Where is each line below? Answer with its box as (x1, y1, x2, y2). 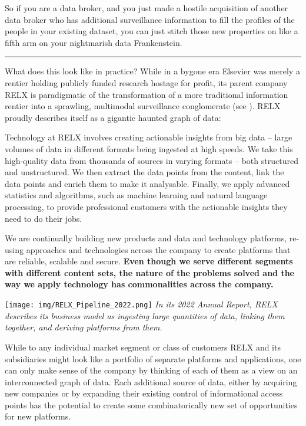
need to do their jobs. (5, 212, 82, 224)
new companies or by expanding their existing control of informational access (5, 387, 283, 399)
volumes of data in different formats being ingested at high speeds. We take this (5, 142, 293, 155)
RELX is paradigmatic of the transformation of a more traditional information (5, 88, 288, 100)
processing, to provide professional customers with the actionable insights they (5, 200, 288, 212)
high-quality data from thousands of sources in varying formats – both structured (5, 154, 298, 166)
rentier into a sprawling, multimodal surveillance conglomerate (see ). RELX (5, 100, 281, 112)
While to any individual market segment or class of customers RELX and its (5, 340, 281, 353)
